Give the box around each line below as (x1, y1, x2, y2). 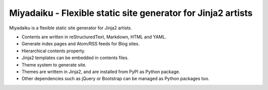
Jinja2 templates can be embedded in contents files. (21, 55, 129, 61)
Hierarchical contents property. (21, 48, 85, 54)
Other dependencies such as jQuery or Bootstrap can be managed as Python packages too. (21, 76, 209, 82)
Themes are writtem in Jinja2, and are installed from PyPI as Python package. (21, 69, 181, 75)
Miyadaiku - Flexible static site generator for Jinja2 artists (9, 7, 253, 18)
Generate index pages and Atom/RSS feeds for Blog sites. (21, 41, 140, 47)
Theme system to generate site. (21, 62, 87, 68)
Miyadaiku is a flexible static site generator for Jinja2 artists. (9, 25, 133, 31)
